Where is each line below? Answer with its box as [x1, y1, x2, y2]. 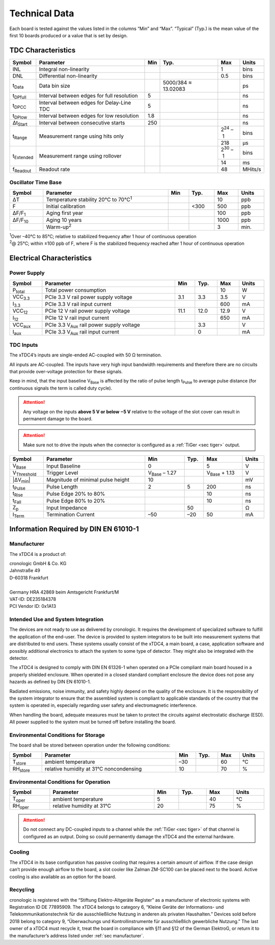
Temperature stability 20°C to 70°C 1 [46, 195, 132, 203]
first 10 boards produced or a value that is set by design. [9, 32, 128, 38]
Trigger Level [46, 469, 78, 476]
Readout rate [39, 166, 70, 173]
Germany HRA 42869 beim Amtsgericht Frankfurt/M [9, 589, 119, 595]
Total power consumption [45, 286, 106, 293]
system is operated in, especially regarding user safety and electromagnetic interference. [9, 702, 197, 708]
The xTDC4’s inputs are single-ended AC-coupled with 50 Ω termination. [9, 352, 162, 358]
